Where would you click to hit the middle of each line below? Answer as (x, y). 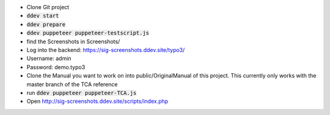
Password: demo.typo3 (56, 67)
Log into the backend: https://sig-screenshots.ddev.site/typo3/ (106, 50)
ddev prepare (46, 24)
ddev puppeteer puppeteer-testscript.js (88, 33)
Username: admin (49, 59)
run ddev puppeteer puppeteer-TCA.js (82, 92)
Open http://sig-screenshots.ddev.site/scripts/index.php (97, 102)
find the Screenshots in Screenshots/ (73, 41)
